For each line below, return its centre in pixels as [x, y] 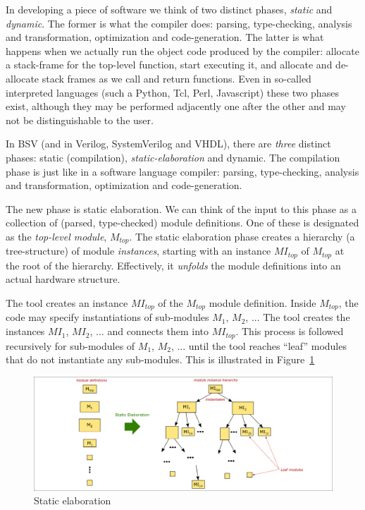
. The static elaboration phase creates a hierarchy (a [242, 236]
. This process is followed [290, 331]
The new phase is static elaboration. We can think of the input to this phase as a [181, 208]
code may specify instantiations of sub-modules [107, 317]
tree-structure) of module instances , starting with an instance [138, 251]
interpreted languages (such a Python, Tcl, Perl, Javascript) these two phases [172, 92]
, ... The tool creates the [298, 317]
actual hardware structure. [63, 279]
